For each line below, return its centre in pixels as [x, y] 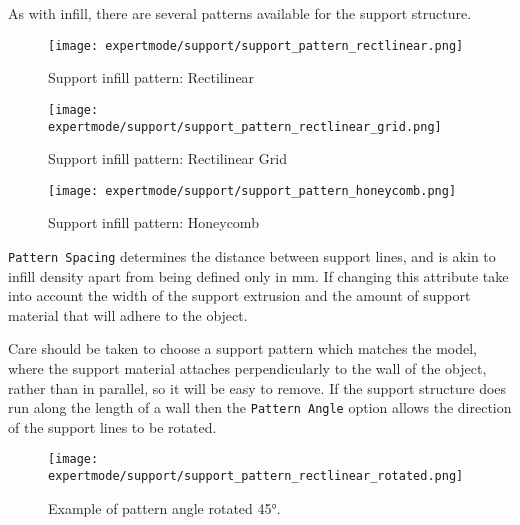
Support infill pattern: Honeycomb [153, 222]
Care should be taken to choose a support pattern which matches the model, [243, 348]
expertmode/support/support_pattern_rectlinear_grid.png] [245, 126]
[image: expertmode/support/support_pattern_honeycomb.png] [252, 190]
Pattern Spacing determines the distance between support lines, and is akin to [252, 256]
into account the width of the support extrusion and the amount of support [239, 295]
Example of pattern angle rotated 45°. [164, 507]
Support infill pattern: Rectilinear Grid [167, 158]
